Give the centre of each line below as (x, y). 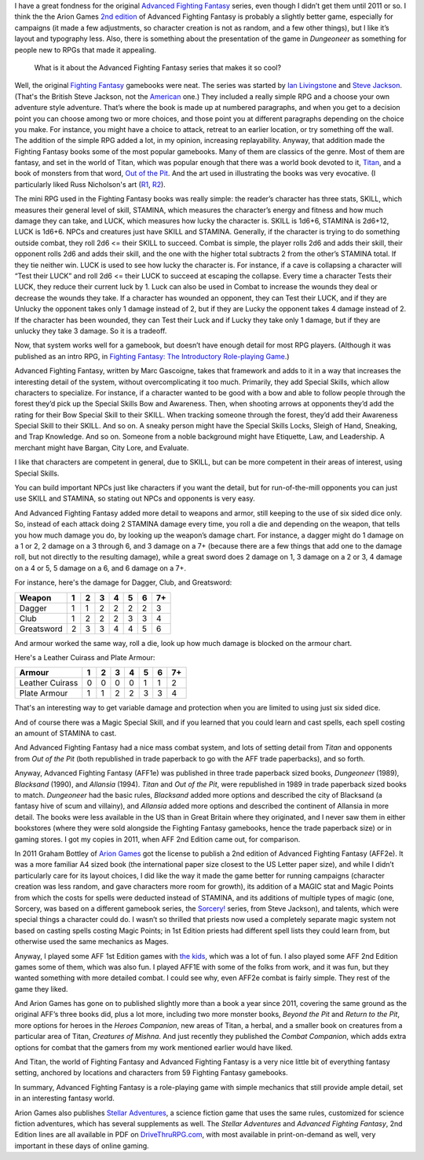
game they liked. (41, 989)
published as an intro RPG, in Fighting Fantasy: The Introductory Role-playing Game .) (152, 356)
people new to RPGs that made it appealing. (86, 50)
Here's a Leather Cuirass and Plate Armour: (85, 657)
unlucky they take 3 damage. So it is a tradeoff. (91, 331)
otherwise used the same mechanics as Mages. (91, 942)
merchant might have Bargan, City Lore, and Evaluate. (102, 447)
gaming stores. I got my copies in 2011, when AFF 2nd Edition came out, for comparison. (157, 839)
